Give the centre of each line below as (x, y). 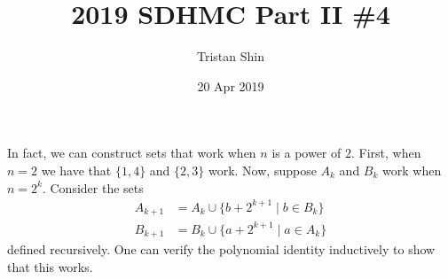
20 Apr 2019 (231, 85)
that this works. (50, 266)
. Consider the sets (93, 187)
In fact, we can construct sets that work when (132, 153)
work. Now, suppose (262, 170)
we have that (76, 170)
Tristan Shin (231, 56)
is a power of (307, 153)
